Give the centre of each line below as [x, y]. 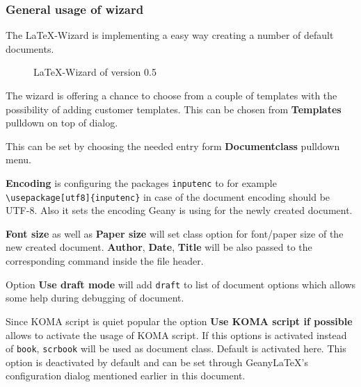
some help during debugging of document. [95, 298]
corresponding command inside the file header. [105, 261]
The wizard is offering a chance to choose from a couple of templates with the [171, 95]
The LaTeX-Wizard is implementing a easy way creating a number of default [170, 35]
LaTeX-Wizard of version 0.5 [95, 72]
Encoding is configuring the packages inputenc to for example [141, 182]
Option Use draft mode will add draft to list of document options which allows [181, 284]
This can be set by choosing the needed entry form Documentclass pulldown [173, 146]
